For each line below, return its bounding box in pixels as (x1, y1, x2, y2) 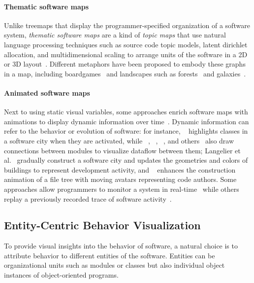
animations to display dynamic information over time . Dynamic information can (4, 116, 249, 126)
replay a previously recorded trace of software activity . (4, 193, 172, 204)
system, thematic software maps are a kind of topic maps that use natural (4, 30, 226, 40)
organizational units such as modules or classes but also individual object (4, 260, 225, 270)
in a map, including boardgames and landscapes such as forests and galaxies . (4, 68, 246, 78)
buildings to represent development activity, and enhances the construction (4, 164, 236, 175)
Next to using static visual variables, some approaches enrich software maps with (4, 106, 248, 117)
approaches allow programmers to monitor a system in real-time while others (4, 183, 239, 194)
